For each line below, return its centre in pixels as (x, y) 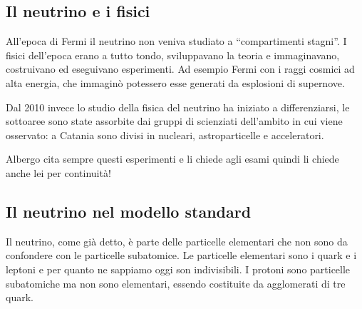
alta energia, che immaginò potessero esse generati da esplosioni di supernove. (175, 82)
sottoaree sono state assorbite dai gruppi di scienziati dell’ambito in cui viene (174, 121)
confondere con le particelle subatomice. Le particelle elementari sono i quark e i (181, 255)
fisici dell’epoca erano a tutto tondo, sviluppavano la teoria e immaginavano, (173, 55)
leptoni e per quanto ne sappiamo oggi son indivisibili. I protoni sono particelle (178, 269)
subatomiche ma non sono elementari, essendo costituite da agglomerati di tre (176, 283)
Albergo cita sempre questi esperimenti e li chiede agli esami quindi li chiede (172, 159)
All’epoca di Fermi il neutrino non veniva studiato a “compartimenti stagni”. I (176, 41)
